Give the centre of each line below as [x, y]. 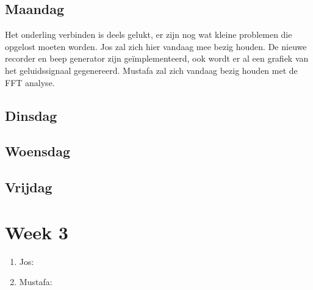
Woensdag [38, 151]
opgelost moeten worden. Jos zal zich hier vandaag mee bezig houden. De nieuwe [156, 46]
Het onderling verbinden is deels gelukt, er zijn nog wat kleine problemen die [149, 34]
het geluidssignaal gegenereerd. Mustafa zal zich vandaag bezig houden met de [151, 70]
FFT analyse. [30, 82]
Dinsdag [31, 115]
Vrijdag [29, 187]
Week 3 [37, 232]
